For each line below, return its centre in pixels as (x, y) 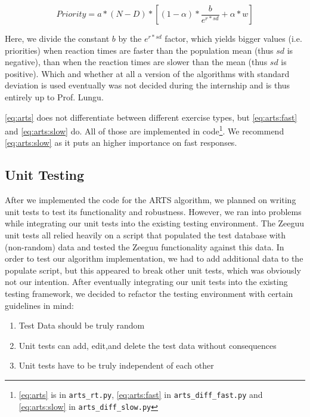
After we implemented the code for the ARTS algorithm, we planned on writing (151, 200)
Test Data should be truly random (82, 325)
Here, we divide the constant (57, 38)
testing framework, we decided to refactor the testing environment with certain (149, 293)
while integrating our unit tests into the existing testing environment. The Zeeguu (155, 223)
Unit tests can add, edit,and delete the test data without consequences (148, 345)
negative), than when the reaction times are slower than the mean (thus (136, 62)
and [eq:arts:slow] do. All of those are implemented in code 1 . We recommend (145, 130)
